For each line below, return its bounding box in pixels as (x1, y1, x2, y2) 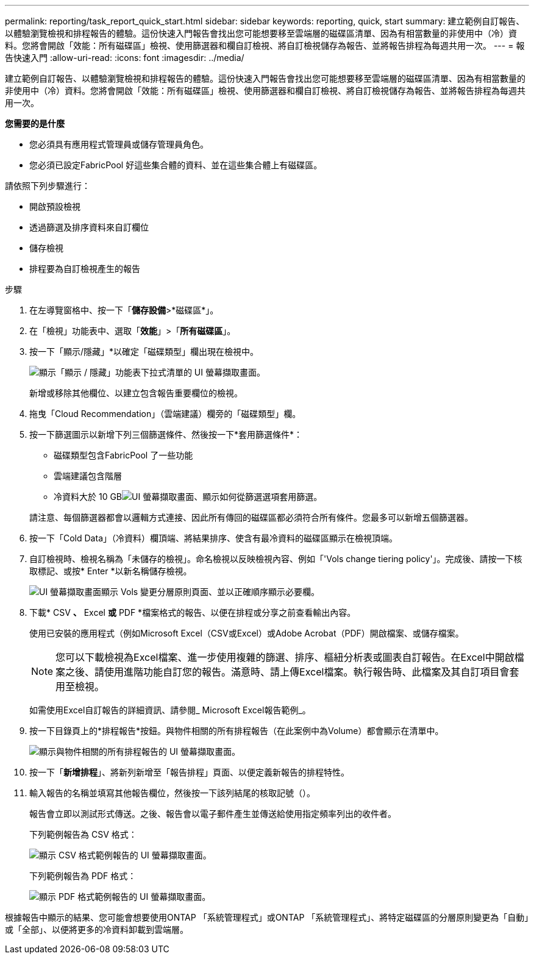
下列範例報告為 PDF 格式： (29, 871, 137, 881)
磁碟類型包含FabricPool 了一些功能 (54, 450, 193, 460)
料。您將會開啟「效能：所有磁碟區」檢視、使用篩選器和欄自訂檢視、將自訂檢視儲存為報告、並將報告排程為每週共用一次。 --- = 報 (5, 40, 525, 51)
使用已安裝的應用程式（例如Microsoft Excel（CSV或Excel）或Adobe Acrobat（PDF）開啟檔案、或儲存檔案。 (29, 628, 464, 638)
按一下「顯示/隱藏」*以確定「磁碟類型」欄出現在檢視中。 (29, 346, 259, 357)
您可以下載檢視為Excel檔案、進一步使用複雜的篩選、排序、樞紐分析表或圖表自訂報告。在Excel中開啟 (55, 651, 514, 663)
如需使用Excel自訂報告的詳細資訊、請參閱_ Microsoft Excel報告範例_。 (29, 705, 311, 715)
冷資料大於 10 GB (54, 491, 123, 502)
